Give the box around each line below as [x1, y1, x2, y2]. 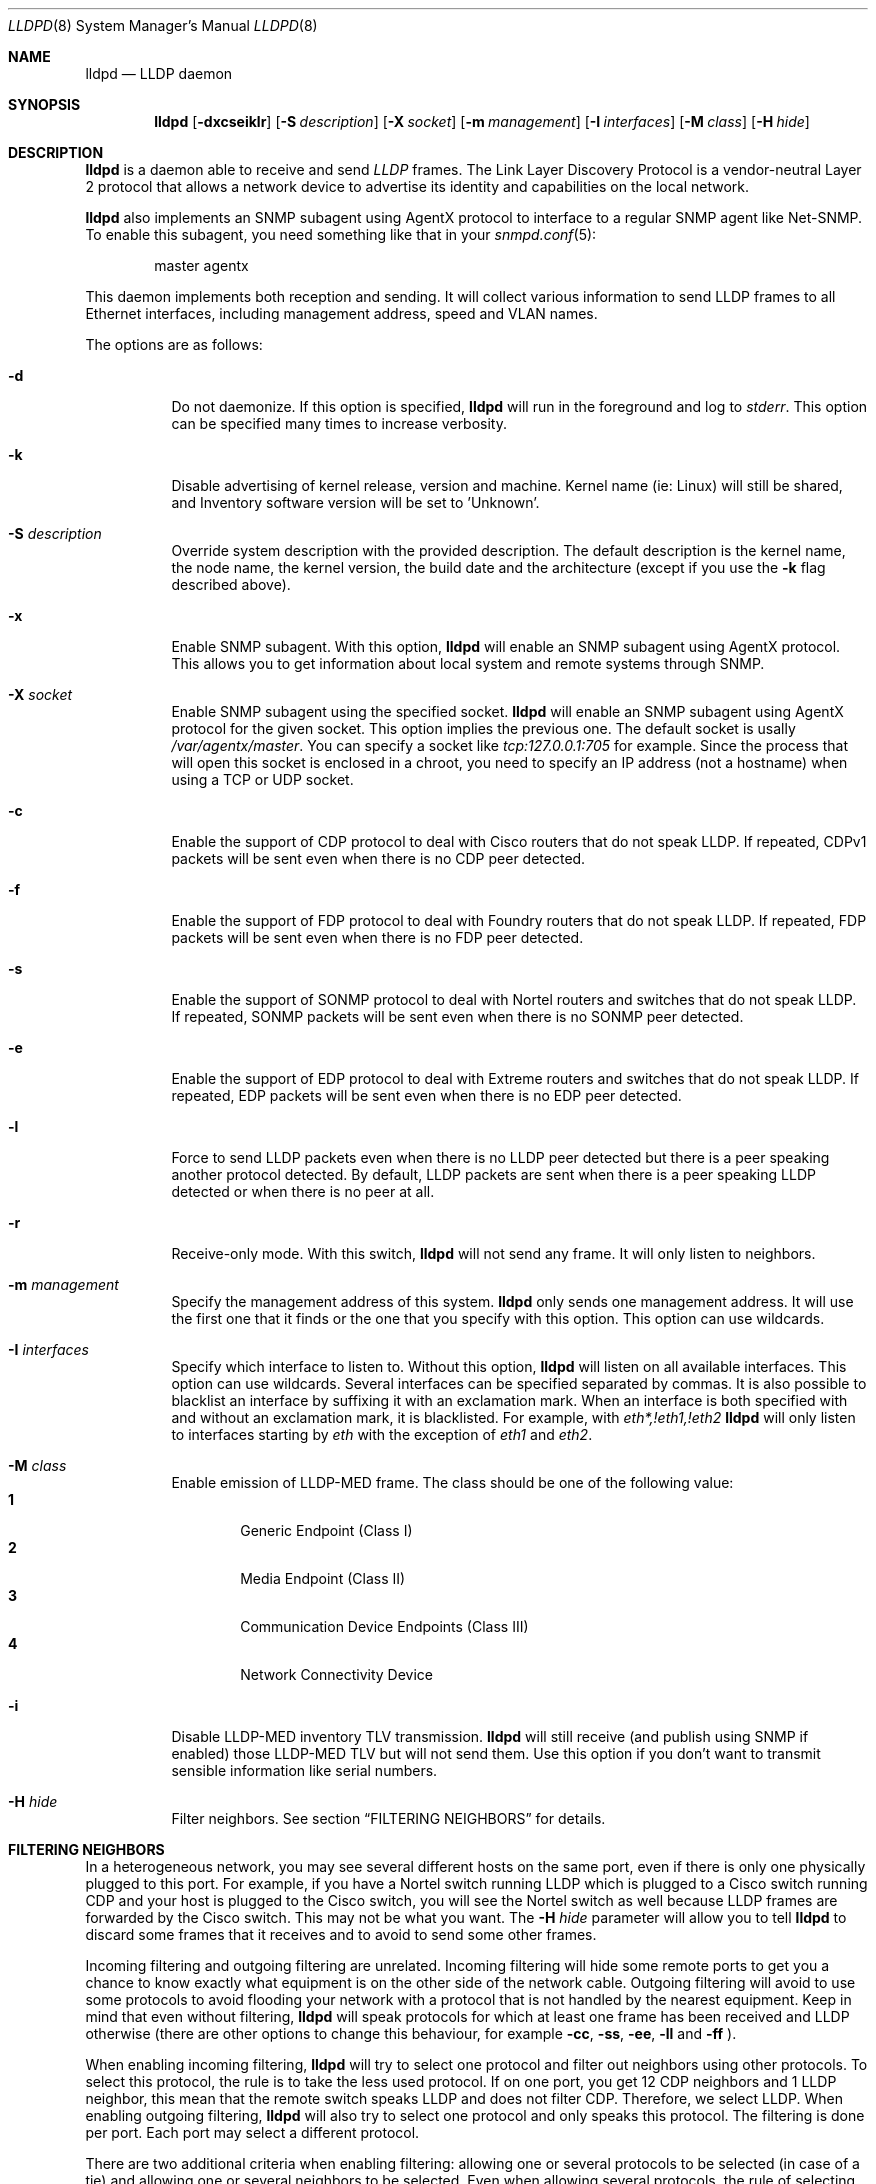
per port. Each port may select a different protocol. [85, 2124, 420, 2141]
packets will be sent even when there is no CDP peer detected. [171, 850, 586, 867]
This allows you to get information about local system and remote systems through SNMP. [171, 655, 765, 672]
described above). [171, 576, 291, 593]
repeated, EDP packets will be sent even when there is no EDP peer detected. [171, 1087, 682, 1104]
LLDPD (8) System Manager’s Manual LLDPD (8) [8, 17, 318, 34]
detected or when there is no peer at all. [171, 1183, 435, 1200]
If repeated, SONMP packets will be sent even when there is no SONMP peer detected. [171, 1008, 744, 1025]
